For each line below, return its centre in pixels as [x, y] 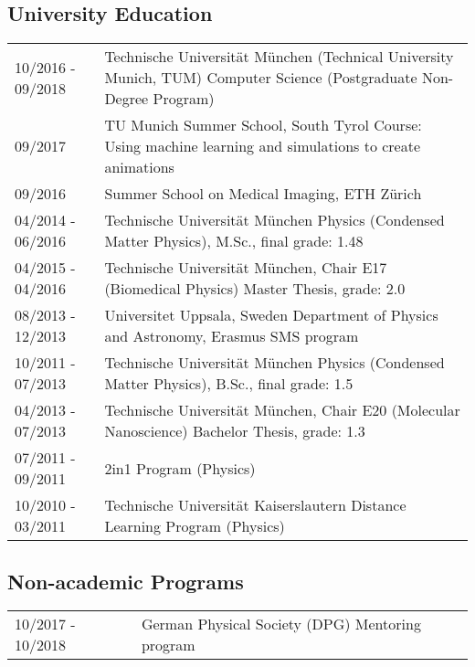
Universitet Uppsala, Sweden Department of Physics [271, 315]
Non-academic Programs [126, 581]
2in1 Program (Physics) [180, 468]
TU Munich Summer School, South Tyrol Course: [263, 125]
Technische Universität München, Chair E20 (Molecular [282, 410]
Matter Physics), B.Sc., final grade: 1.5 [229, 384]
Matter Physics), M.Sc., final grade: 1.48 [234, 241]
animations [139, 167]
